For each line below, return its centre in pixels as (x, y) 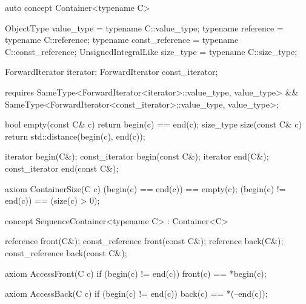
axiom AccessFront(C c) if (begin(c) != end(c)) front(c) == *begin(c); (136, 273)
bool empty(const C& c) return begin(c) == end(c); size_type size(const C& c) (153, 124)
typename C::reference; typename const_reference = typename (122, 40)
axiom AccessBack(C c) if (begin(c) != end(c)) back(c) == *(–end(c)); (136, 293)
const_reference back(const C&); (66, 252)
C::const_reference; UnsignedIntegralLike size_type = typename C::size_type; (151, 51)
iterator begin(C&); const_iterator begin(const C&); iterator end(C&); (137, 156)
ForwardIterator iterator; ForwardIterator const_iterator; (111, 72)
